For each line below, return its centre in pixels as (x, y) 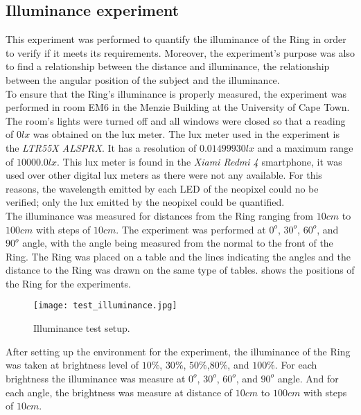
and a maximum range (305, 147)
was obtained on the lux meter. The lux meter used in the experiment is (186, 134)
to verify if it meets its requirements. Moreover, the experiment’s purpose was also (180, 52)
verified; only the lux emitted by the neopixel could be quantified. (145, 202)
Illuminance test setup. (82, 328)
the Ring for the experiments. (68, 283)
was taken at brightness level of (72, 365)
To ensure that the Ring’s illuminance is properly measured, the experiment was (176, 93)
